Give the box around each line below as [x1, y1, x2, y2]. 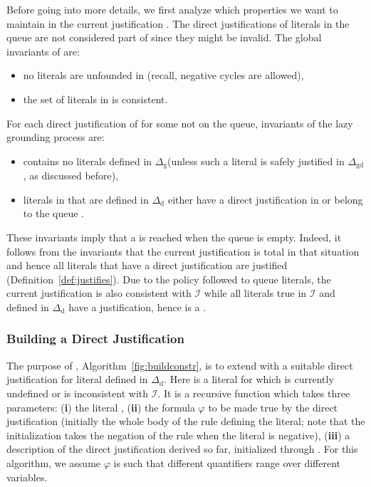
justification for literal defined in [6, 372, 148, 387]
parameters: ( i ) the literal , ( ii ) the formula [6, 399, 195, 414]
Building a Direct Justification [6, 330, 184, 347]
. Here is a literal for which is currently [164, 372, 334, 387]
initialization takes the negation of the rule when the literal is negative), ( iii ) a [6, 427, 350, 442]
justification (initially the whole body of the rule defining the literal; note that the [6, 414, 365, 429]
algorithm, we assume [6, 455, 101, 470]
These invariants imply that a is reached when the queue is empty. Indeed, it [6, 229, 342, 244]
